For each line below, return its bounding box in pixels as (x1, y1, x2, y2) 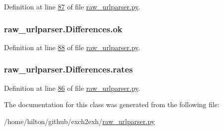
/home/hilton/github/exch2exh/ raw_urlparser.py (4, 116, 155, 126)
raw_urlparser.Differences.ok (4, 22, 123, 35)
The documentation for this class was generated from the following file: (4, 99, 220, 110)
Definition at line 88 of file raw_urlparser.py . (4, 42, 140, 52)
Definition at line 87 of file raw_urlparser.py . (4, 1, 140, 11)
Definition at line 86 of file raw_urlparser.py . (4, 82, 140, 93)
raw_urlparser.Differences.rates (4, 63, 133, 75)
